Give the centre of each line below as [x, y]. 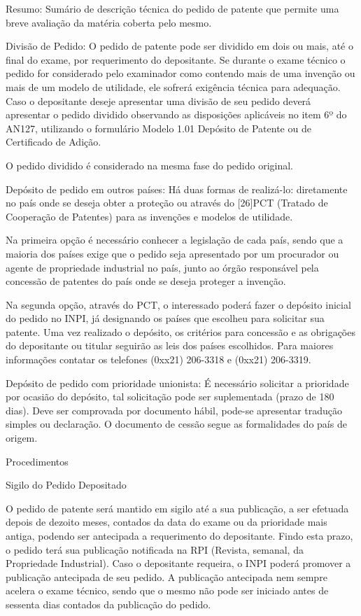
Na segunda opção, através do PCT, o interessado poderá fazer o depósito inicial [178, 304]
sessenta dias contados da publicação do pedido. [108, 604]
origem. [22, 438]
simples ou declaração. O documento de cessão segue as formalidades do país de [176, 424]
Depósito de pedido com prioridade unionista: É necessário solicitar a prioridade [177, 383]
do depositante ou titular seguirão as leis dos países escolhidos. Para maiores [170, 345]
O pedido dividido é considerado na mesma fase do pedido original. [150, 165]
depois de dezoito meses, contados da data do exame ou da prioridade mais [167, 522]
